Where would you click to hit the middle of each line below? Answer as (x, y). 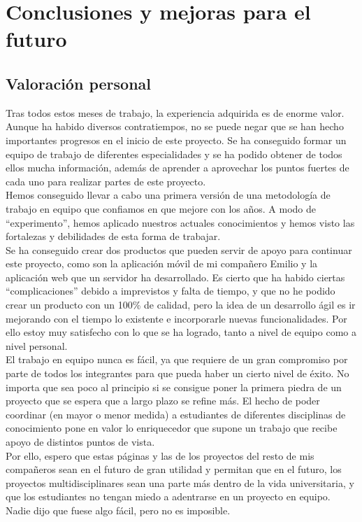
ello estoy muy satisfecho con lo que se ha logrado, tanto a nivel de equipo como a (181, 332)
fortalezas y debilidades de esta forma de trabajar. (113, 236)
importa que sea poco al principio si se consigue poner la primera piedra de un (174, 387)
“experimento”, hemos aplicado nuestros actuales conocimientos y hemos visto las (180, 222)
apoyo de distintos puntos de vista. (80, 442)
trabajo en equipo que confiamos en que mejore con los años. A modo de (161, 208)
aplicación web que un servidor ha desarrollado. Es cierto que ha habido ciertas (175, 277)
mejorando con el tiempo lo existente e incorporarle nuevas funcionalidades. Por (176, 318)
